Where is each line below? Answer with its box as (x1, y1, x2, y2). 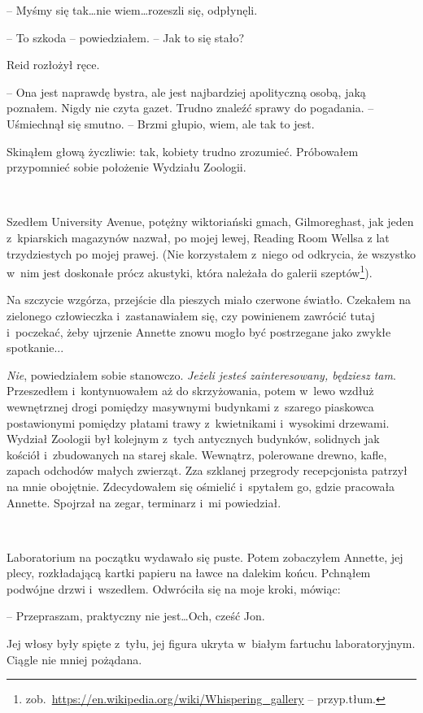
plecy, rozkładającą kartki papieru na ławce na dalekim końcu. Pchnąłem (7, 564, 371, 581)
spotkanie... (7, 339, 64, 356)
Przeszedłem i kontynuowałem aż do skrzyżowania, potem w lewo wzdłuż (7, 382, 374, 399)
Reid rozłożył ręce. (7, 56, 100, 73)
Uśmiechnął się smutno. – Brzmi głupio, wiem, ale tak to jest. (7, 115, 315, 132)
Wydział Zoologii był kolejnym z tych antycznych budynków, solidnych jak (7, 430, 380, 447)
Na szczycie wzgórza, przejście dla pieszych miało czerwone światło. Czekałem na (7, 291, 412, 308)
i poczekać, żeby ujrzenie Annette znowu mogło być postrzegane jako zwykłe (7, 323, 391, 340)
